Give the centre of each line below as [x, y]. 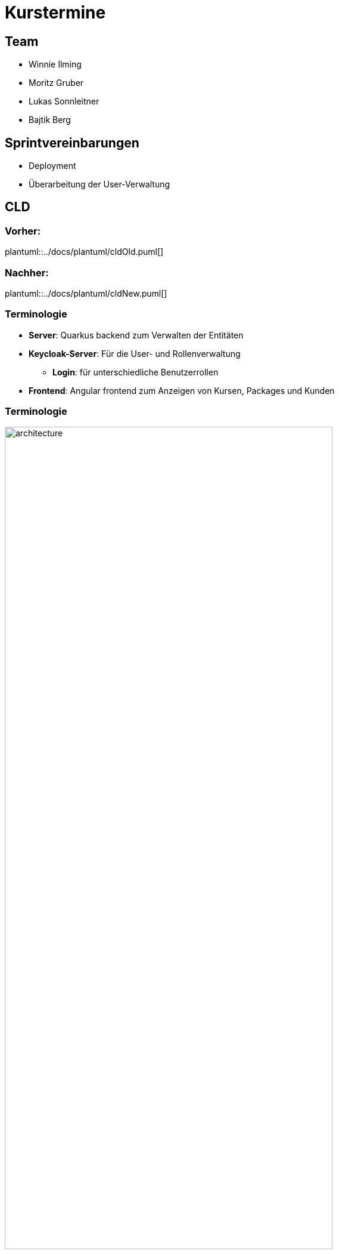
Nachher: [27, 272]
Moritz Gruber [56, 83]
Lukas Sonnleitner [64, 101]
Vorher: [23, 231]
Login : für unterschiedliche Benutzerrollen [136, 372]
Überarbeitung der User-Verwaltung [99, 184]
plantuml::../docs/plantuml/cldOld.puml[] [84, 252]
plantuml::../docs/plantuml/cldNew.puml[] [86, 293]
